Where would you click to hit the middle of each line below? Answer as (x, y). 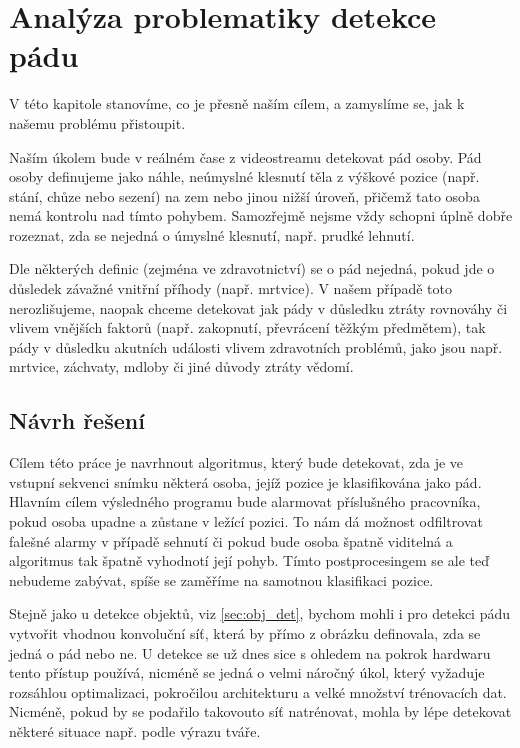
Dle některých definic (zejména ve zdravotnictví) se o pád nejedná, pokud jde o (252, 268)
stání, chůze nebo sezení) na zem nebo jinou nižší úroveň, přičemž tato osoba (244, 195)
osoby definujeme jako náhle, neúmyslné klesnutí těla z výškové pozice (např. (244, 176)
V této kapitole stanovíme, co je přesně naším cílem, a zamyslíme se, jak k (237, 103)
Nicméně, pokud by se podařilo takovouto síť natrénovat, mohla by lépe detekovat (260, 711)
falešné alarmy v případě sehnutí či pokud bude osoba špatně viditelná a (231, 540)
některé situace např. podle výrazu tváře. (135, 730)
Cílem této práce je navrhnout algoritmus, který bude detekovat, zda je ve (236, 462)
